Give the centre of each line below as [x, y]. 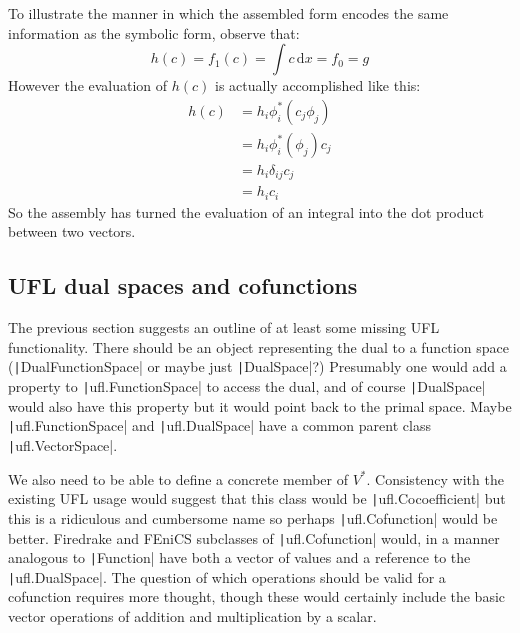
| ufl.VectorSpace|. [63, 444]
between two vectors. [72, 231]
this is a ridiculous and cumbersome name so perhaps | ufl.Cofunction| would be [253, 517]
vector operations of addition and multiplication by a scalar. [192, 616]
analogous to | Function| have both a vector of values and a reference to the [239, 557]
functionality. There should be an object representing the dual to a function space [258, 346]
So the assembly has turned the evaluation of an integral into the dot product [246, 211]
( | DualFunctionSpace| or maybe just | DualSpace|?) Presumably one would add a [257, 366]
